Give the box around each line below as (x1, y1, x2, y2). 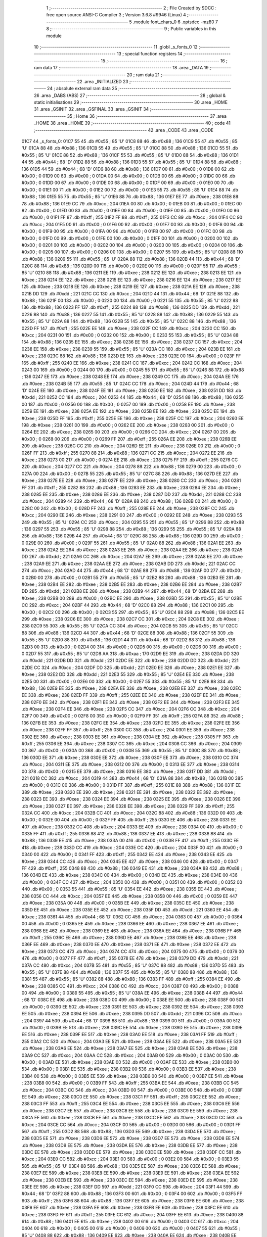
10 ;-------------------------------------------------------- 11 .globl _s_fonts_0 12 (34, 44, 198, 49)
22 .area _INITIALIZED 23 (77, 78, 129, 84)
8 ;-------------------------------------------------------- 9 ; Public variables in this (46, 26, 217, 32)
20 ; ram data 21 (127, 72, 160, 78)
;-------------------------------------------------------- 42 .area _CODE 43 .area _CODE (34, 127, 214, 133)
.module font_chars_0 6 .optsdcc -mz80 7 (133, 19, 218, 25)
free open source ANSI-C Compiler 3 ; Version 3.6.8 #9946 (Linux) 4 (46, 12, 186, 18)
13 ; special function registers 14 (116, 51, 182, 57)
